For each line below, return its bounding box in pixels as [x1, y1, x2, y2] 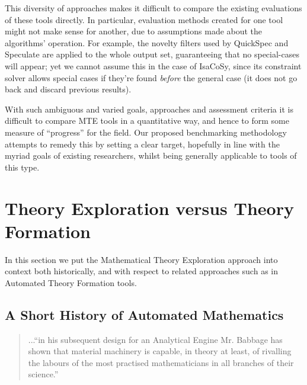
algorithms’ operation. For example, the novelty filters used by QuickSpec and [5, 36, 289, 49]
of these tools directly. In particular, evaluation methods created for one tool [5, 13, 283, 25]
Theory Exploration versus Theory [5, 195, 294, 220]
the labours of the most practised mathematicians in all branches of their [28, 356, 294, 368]
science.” [28, 368, 59, 380]
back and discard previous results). [5, 83, 132, 95]
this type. [5, 161, 40, 173]
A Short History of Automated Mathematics [5, 305, 284, 323]
